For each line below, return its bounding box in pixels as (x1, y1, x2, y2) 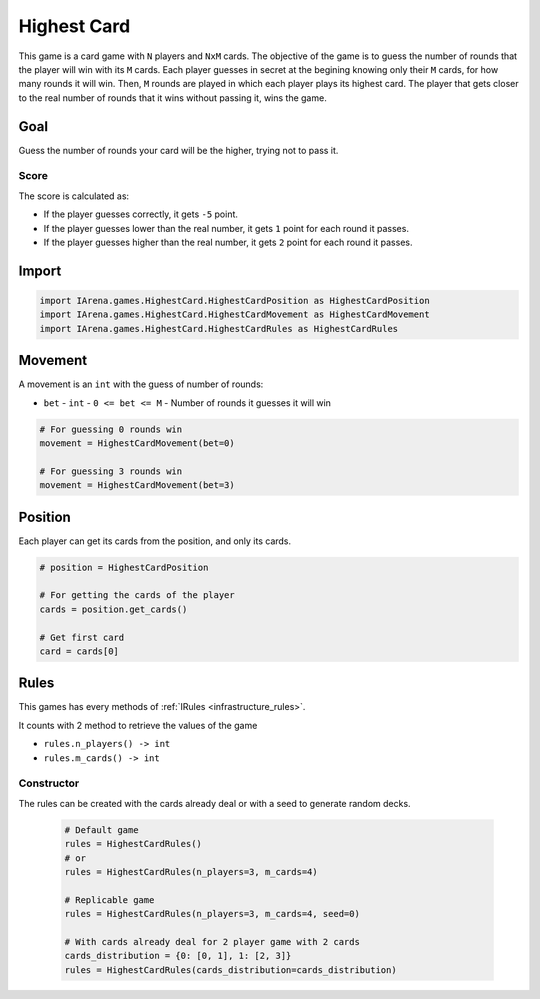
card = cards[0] (39, 645, 120, 657)
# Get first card (39, 631, 125, 643)
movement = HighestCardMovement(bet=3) (39, 480, 235, 491)
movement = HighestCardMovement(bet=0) (39, 437, 235, 449)
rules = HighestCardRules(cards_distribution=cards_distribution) (64, 964, 397, 975)
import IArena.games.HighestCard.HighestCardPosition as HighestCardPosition (39, 295, 430, 306)
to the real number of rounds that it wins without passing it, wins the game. (18, 91, 327, 104)
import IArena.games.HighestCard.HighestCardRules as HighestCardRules (39, 323, 399, 334)
